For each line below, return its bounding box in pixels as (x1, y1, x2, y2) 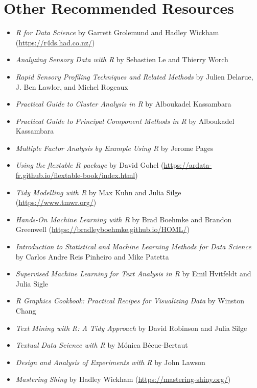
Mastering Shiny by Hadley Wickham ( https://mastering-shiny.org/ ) (15, 374, 231, 384)
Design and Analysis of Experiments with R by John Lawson (15, 356, 205, 367)
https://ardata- (163, 160, 212, 170)
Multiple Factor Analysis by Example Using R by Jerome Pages (15, 142, 214, 153)
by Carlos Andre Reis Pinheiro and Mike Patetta (15, 251, 169, 262)
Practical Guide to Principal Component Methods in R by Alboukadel (15, 115, 235, 126)
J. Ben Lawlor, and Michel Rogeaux (15, 81, 128, 92)
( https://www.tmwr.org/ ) (15, 197, 97, 208)
